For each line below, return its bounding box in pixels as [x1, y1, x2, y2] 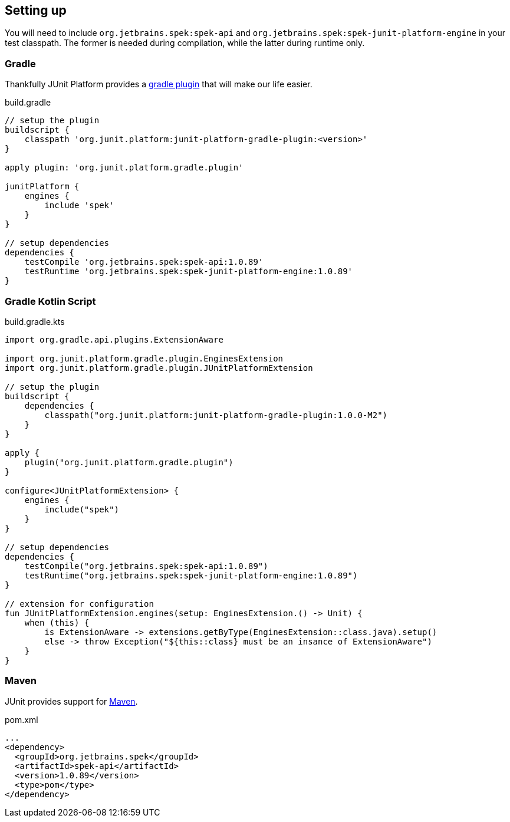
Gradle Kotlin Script [5, 295, 96, 307]
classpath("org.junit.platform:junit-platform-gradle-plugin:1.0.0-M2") [44, 410, 388, 420]
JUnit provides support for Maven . [5, 696, 138, 706]
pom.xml [5, 714, 38, 725]
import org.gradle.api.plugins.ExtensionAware [5, 334, 223, 344]
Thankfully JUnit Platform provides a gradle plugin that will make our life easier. [5, 79, 312, 90]
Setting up [5, 3, 67, 18]
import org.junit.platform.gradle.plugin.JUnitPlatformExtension [5, 363, 313, 373]
